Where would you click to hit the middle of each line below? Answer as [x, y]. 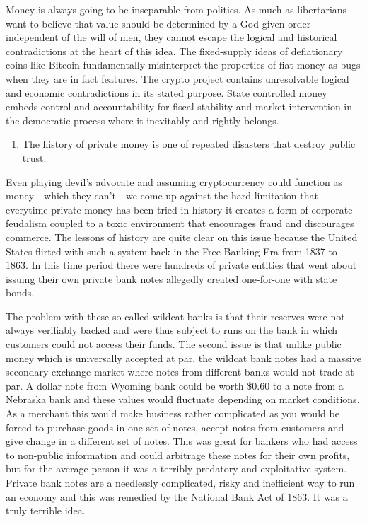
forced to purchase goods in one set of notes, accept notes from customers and [175, 427]
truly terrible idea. [46, 510]
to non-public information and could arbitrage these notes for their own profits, [178, 454]
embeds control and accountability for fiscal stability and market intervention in [179, 106]
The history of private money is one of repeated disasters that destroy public [189, 144]
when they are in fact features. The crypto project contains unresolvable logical [177, 78]
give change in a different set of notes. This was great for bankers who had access [182, 441]
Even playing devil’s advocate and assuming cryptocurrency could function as [174, 181]
